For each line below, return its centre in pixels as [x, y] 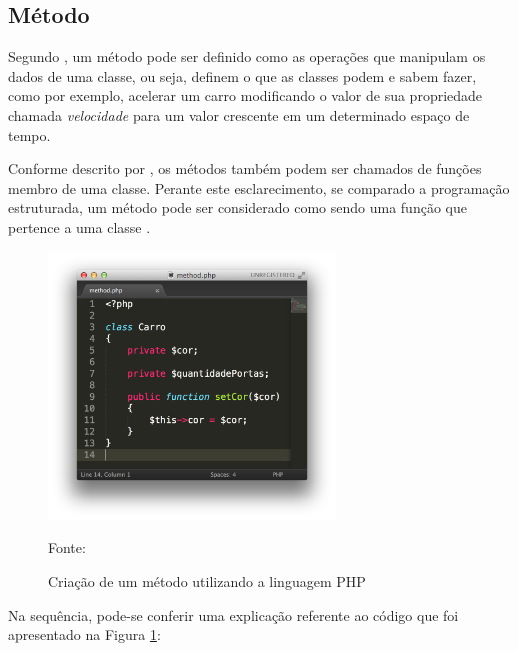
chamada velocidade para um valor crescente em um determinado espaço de [239, 114]
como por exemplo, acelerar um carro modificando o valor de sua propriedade [245, 95]
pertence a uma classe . [79, 226]
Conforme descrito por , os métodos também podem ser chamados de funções [245, 168]
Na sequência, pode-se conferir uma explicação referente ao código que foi [233, 614]
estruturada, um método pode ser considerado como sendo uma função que [237, 207]
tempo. [29, 134]
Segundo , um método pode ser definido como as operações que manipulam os [247, 56]
